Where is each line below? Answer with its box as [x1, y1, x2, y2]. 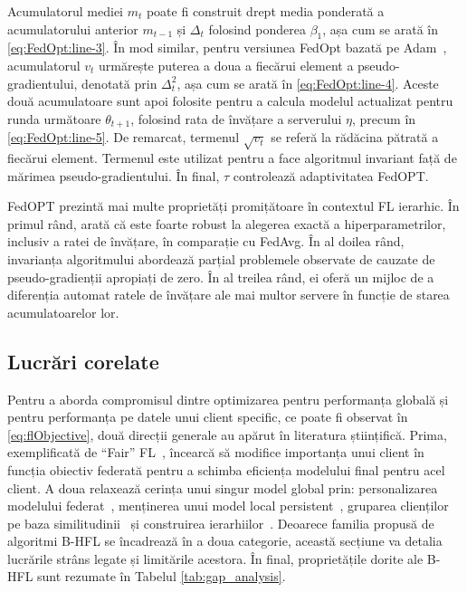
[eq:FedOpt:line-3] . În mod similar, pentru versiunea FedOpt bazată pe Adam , [7, 38, 447, 57]
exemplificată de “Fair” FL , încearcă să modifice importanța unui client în [7, 443, 424, 462]
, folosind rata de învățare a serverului [130, 109, 342, 128]
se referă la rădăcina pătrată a [271, 128, 439, 147]
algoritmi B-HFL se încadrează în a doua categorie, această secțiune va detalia [7, 531, 443, 550]
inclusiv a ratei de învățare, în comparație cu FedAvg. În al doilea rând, [7, 232, 405, 251]
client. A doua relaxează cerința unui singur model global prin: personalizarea [7, 478, 438, 497]
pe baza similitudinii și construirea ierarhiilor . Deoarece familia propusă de [7, 513, 434, 532]
